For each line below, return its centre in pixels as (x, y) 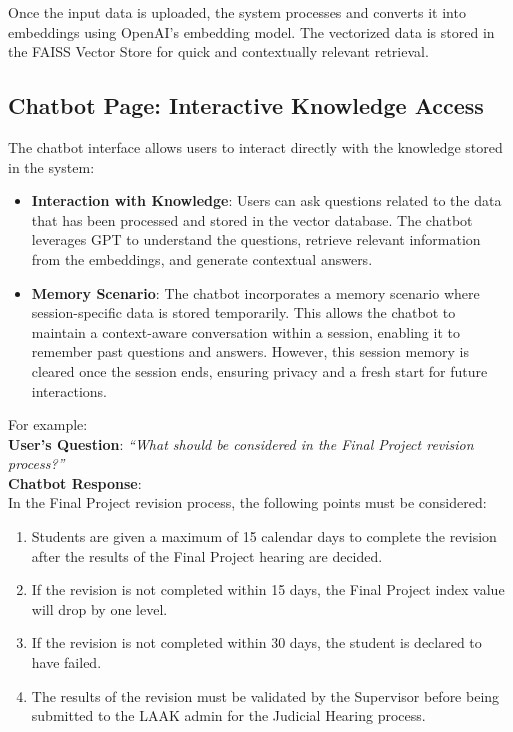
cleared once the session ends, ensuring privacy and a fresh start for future (259, 370)
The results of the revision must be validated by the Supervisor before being (265, 695)
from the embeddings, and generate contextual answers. (202, 258)
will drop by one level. (99, 608)
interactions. (69, 390)
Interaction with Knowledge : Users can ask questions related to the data (266, 200)
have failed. (66, 662)
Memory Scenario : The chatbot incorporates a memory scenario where (255, 292)
